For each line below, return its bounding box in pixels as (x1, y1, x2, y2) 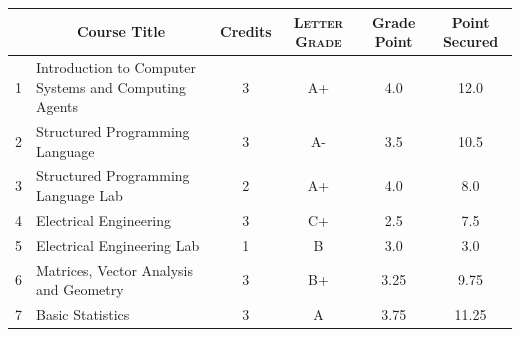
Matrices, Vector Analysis (36, 259, 194, 280)
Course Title (76, 21, 166, 42)
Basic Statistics (36, 303, 130, 324)
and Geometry (36, 279, 124, 300)
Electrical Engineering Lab (36, 234, 200, 255)
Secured (442, 31, 499, 52)
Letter (293, 11, 344, 32)
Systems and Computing (36, 76, 186, 97)
